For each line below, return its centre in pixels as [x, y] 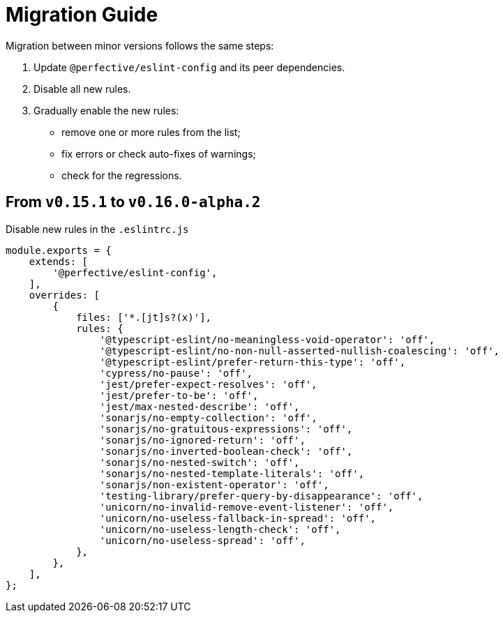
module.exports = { [59, 250]
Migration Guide [82, 15]
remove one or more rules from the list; [151, 132]
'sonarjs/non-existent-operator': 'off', [214, 484]
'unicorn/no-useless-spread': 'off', [202, 540]
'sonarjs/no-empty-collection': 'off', [208, 417]
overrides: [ [64, 295]
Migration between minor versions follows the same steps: [140, 45]
